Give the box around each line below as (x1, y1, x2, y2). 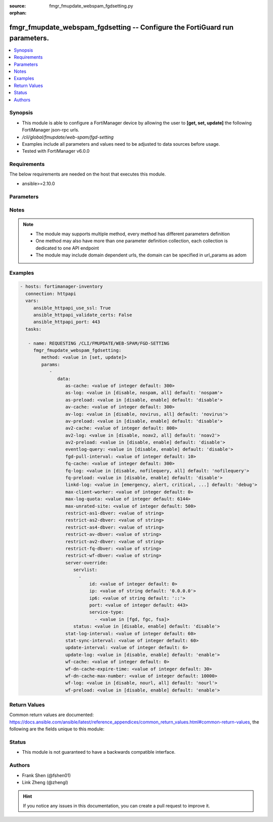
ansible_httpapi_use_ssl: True (33, 305, 111, 311)
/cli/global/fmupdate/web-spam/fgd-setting (22, 134, 114, 140)
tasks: (25, 326, 42, 332)
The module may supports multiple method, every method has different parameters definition (35, 231, 230, 237)
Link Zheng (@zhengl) (22, 779, 68, 785)
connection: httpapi (25, 291, 76, 296)
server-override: (65, 559, 108, 566)
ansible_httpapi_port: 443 (33, 319, 101, 325)
